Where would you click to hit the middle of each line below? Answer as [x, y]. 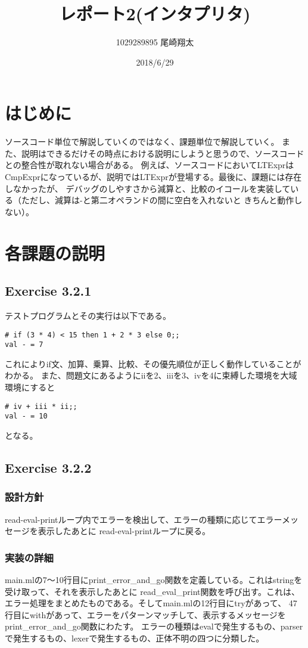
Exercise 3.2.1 [48, 291]
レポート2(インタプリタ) [155, 13]
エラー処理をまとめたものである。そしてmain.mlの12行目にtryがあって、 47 [151, 603]
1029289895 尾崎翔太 [155, 42]
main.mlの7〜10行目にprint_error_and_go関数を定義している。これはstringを [154, 579]
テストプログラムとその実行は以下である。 [88, 315]
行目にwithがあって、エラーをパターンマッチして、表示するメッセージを [145, 614]
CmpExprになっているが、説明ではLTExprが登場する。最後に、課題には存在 [153, 177]
